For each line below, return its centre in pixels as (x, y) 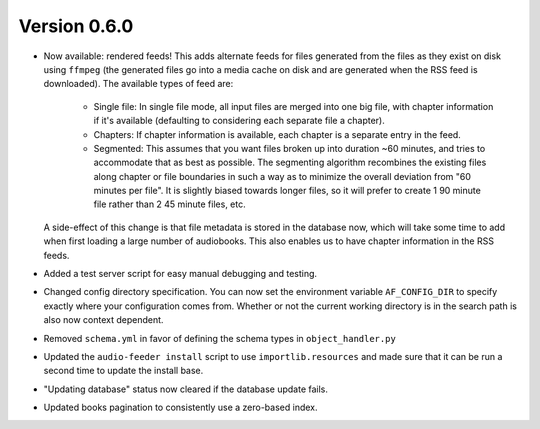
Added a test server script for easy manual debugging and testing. (180, 274)
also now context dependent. (103, 320)
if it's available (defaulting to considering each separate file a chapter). (239, 121)
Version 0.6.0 (76, 26)
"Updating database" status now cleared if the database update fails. (186, 389)
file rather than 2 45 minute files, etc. (169, 204)
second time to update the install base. (123, 371)
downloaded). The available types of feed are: (138, 84)
